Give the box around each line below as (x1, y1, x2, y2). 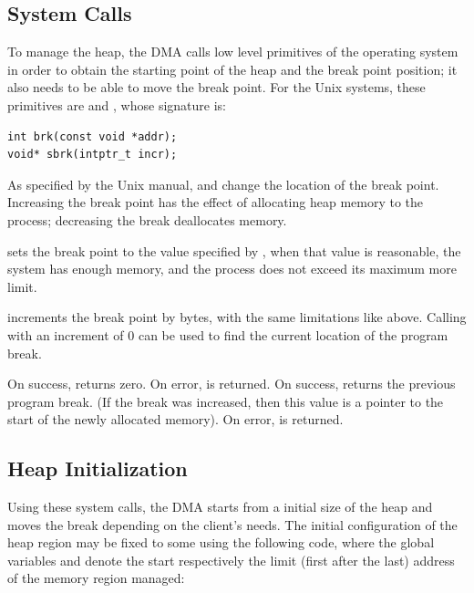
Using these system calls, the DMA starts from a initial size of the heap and (7, 497, 433, 516)
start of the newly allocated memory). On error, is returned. (7, 410, 344, 429)
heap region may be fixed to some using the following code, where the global (7, 533, 435, 552)
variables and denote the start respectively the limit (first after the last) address (7, 550, 455, 569)
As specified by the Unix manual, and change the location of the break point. (7, 174, 439, 193)
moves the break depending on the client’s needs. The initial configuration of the (7, 515, 458, 534)
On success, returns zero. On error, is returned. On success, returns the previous (7, 374, 456, 393)
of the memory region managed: (7, 568, 185, 588)
